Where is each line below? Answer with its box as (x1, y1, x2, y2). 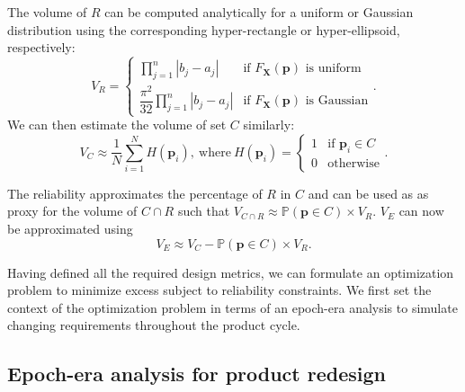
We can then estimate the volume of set (7, 115, 227, 134)
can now (398, 201, 444, 220)
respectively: (7, 38, 76, 57)
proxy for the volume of (7, 201, 138, 220)
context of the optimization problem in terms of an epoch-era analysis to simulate (7, 298, 458, 316)
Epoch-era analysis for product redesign (7, 360, 386, 388)
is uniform (305, 62, 362, 76)
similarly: (243, 115, 295, 134)
